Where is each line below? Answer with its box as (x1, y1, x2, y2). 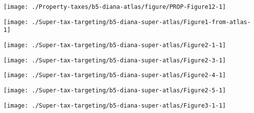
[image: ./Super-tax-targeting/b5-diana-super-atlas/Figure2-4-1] (3, 72, 226, 79)
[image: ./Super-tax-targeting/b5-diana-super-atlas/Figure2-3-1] (3, 56, 226, 64)
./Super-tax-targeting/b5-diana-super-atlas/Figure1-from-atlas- (32, 18, 251, 26)
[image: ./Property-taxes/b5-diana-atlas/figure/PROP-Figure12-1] (3, 3, 226, 10)
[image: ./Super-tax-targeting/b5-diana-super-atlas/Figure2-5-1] (3, 86, 226, 94)
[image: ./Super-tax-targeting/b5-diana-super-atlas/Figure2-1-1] (3, 41, 226, 49)
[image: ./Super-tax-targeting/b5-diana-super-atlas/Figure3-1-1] (3, 102, 226, 109)
